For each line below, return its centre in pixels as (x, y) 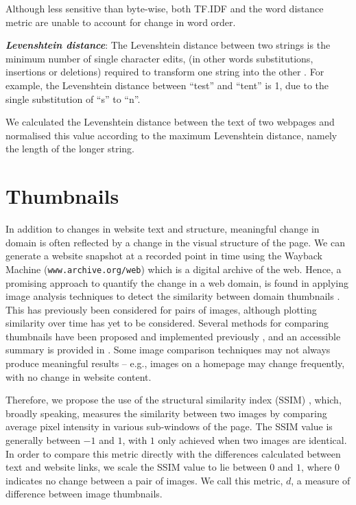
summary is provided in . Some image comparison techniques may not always (168, 350)
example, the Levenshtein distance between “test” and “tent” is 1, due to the (167, 85)
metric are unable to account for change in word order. (121, 22)
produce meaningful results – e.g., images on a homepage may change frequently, (175, 363)
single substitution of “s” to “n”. (73, 98)
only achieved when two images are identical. (252, 440)
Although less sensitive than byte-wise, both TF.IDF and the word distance (165, 8)
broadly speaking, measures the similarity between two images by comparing (166, 413)
